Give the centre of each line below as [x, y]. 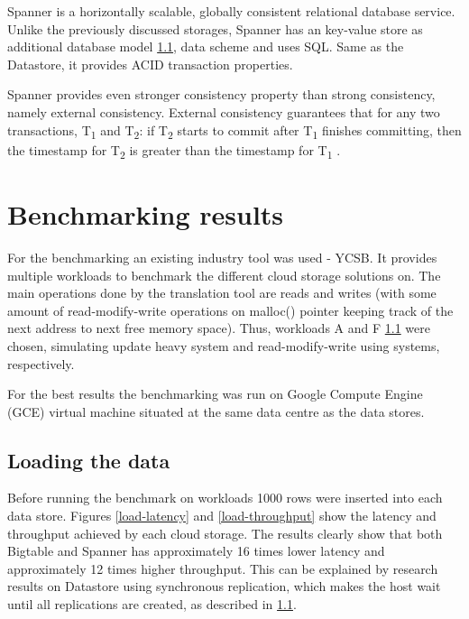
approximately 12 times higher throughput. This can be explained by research [223, 568]
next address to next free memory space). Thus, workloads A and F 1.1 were [219, 328]
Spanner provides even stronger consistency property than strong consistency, [221, 94]
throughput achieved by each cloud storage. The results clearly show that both [225, 533]
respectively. [41, 363]
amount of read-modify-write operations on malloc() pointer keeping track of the [230, 310]
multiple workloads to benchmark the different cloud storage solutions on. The [224, 275]
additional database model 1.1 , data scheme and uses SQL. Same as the [206, 46]
